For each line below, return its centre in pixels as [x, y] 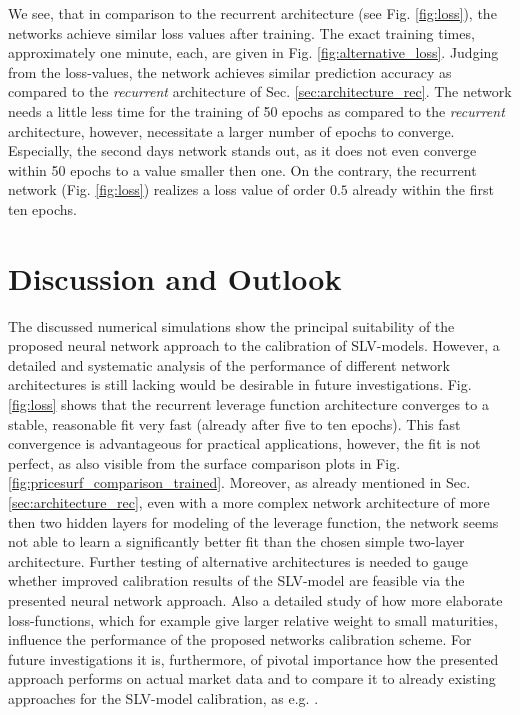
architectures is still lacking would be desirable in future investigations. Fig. [240, 384]
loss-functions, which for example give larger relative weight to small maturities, [253, 619]
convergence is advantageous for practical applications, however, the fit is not [244, 443]
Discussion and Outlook [175, 277]
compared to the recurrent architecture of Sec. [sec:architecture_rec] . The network [260, 91]
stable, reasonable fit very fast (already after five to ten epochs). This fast [234, 423]
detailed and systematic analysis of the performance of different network [229, 364]
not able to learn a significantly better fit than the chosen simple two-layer [236, 541]
